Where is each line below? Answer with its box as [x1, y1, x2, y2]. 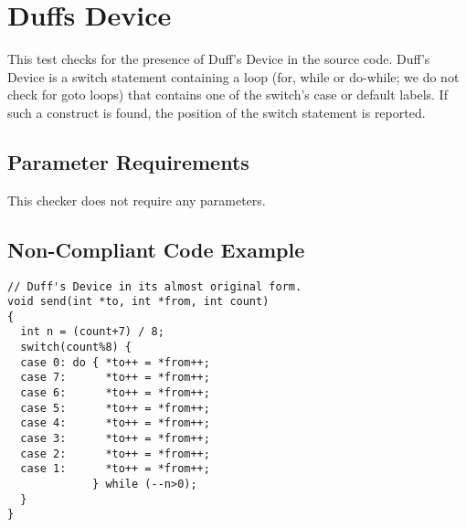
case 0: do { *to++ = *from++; [20, 355, 210, 369]
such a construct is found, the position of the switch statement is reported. [7, 102, 426, 121]
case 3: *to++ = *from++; [20, 432, 210, 446]
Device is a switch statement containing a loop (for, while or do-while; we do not [7, 67, 460, 86]
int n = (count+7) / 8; [20, 325, 164, 339]
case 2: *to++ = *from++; [20, 447, 210, 460]
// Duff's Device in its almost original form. [7, 279, 302, 293]
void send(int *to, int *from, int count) [7, 295, 270, 309]
